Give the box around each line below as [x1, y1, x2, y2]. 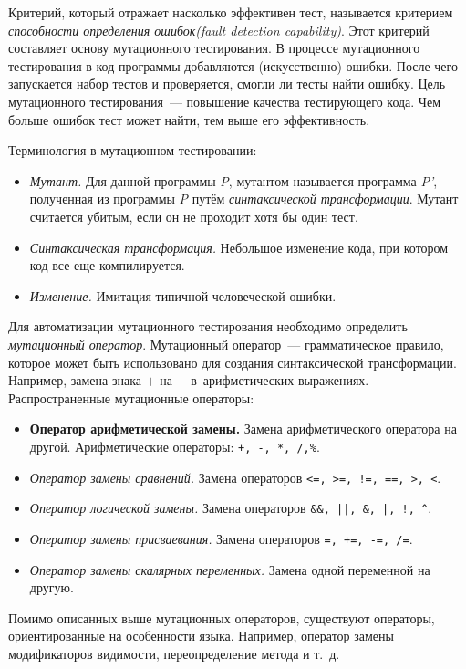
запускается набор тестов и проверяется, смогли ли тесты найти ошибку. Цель [8, 74, 446, 93]
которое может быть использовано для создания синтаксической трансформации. [8, 352, 457, 371]
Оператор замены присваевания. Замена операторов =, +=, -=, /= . [29, 528, 413, 548]
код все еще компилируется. [29, 256, 185, 275]
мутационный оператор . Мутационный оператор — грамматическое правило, [8, 334, 444, 353]
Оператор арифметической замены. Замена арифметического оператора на [29, 419, 457, 438]
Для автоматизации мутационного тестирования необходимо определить [8, 317, 408, 336]
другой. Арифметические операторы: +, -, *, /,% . [29, 436, 320, 455]
